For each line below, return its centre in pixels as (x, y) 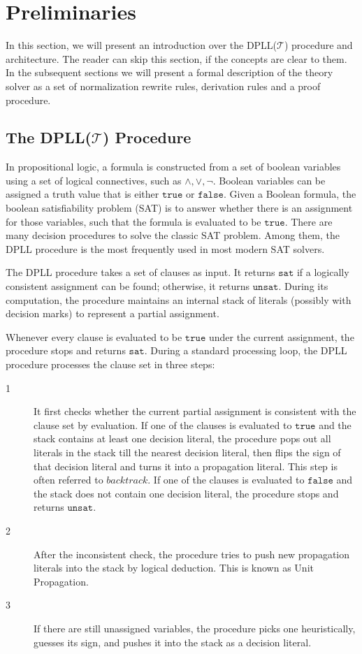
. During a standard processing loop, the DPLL (246, 350)
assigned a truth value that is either (82, 194)
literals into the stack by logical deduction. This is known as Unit (174, 568)
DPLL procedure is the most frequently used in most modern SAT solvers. (165, 248)
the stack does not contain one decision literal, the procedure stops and (186, 493)
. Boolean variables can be (269, 180)
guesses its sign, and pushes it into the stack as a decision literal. (173, 642)
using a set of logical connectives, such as (94, 180)
